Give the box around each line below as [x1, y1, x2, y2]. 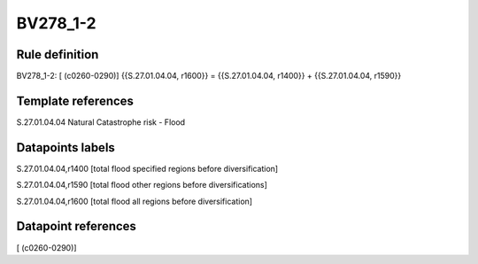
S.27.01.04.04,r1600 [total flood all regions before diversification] [16, 196, 252, 206]
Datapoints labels [16, 140, 115, 155]
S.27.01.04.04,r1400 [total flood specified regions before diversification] [16, 163, 279, 174]
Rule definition [16, 47, 99, 62]
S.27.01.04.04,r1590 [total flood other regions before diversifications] [16, 180, 267, 190]
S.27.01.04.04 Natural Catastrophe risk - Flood [16, 116, 186, 128]
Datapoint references [16, 219, 137, 234]
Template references [16, 93, 135, 108]
